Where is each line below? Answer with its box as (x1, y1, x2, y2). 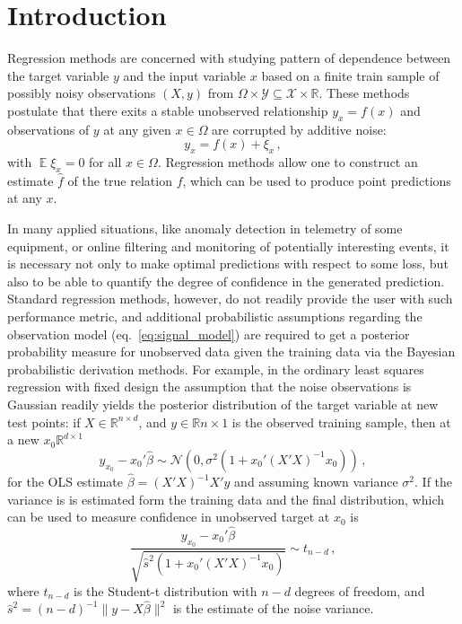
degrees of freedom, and (294, 581, 425, 600)
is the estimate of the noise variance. (172, 599, 374, 618)
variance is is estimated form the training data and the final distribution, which (7, 489, 445, 508)
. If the (414, 472, 453, 491)
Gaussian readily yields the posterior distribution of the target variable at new (7, 395, 439, 414)
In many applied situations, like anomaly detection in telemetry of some (7, 219, 403, 238)
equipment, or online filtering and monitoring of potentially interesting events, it (7, 236, 449, 255)
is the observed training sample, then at (231, 412, 451, 431)
